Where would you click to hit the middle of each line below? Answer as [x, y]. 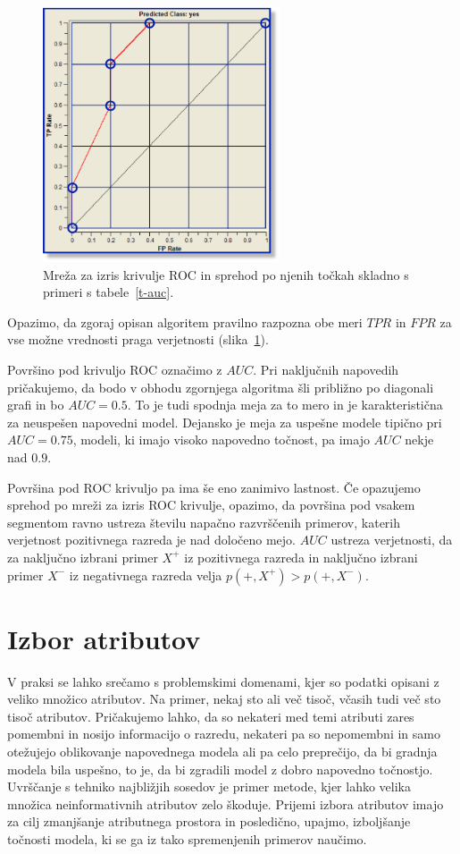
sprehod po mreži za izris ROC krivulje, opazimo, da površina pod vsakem [211, 505]
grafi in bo [36, 405]
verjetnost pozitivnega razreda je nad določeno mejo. [151, 540]
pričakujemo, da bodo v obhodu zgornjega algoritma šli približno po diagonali [221, 387]
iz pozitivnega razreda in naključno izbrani [301, 557]
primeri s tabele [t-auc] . [109, 292]
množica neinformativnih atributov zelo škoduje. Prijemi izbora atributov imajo [226, 803]
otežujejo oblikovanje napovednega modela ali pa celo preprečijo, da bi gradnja [222, 752]
